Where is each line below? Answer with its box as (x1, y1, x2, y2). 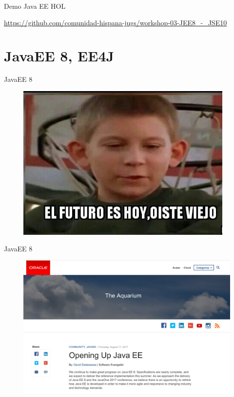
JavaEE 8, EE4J (4, 46, 115, 66)
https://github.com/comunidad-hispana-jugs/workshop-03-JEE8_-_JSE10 (4, 17, 227, 27)
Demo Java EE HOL (4, 1, 66, 11)
